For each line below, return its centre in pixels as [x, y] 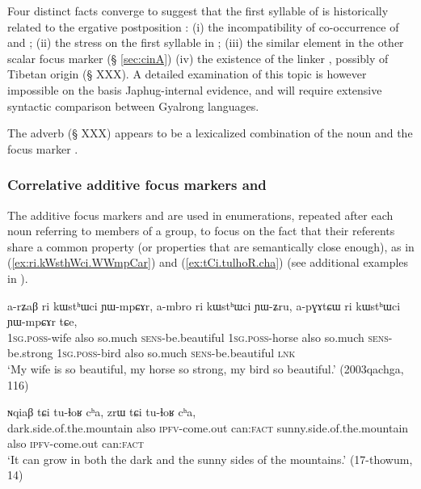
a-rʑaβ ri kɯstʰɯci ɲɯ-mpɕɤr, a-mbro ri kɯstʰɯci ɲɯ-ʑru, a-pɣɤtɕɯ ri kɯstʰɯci [204, 305]
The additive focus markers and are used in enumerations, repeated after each [200, 215]
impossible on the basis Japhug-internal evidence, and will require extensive [195, 89]
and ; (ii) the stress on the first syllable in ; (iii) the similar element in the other [206, 42]
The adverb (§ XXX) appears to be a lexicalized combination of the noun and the [210, 133]
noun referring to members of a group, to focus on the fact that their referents [201, 231]
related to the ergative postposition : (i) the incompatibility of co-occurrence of [203, 26]
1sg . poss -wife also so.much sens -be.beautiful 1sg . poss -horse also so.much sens [198, 337]
